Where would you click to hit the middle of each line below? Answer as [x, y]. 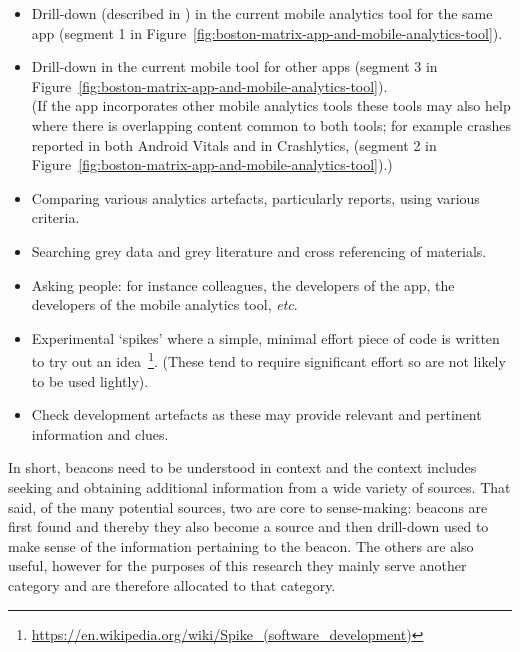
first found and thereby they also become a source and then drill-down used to [248, 526]
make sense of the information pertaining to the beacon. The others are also [241, 545]
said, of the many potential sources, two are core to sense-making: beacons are [248, 506]
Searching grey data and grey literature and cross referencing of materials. [259, 250]
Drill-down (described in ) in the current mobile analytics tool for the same [262, 13]
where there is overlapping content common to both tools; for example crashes [271, 124]
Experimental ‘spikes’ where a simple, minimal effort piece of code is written [265, 337]
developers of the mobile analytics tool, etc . [164, 304]
